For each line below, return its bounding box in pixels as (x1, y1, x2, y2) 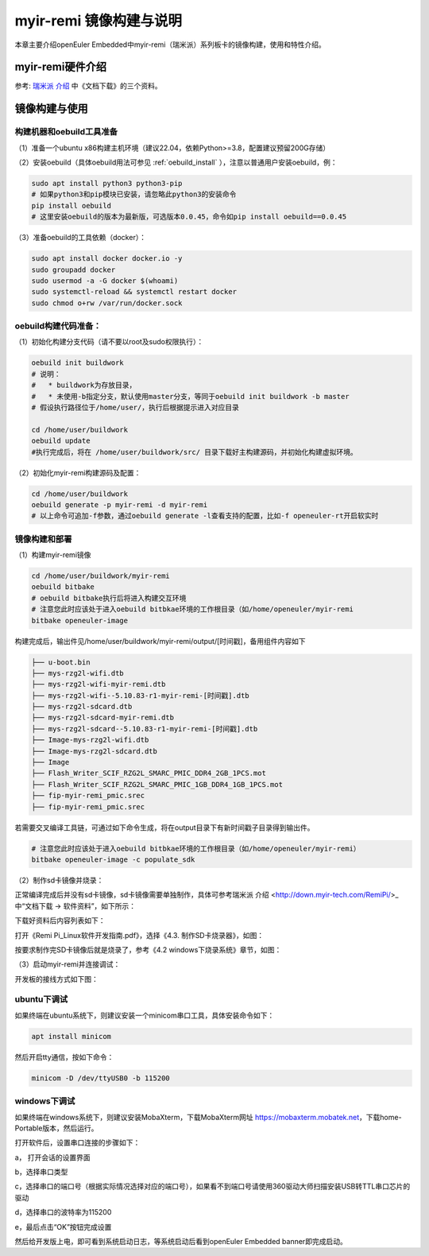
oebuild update (31, 436, 91, 445)
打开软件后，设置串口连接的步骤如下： (14, 1138, 141, 1148)
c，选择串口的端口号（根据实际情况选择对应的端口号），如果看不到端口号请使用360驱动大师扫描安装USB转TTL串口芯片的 (14, 1181, 411, 1192)
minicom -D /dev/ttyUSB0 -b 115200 (31, 1073, 170, 1083)
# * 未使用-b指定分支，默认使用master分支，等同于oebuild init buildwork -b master (31, 392, 350, 401)
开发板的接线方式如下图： (14, 974, 99, 983)
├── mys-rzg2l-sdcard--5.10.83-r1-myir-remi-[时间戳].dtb (31, 724, 258, 733)
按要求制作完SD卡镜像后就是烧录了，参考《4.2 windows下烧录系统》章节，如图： (14, 944, 282, 954)
